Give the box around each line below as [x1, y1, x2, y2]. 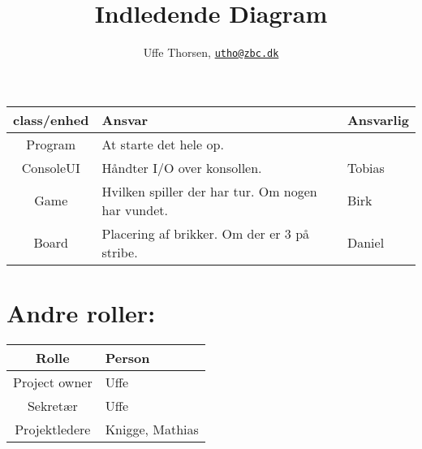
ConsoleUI [21, 158, 80, 177]
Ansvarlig [347, 110, 409, 129]
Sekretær [27, 395, 78, 415]
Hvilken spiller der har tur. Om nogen [101, 181, 317, 201]
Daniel [347, 233, 385, 253]
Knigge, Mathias [105, 419, 199, 438]
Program [26, 134, 76, 153]
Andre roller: [6, 296, 156, 329]
